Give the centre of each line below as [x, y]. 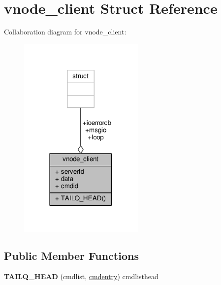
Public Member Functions [71, 255]
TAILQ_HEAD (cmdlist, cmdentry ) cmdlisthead [81, 276]
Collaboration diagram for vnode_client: [65, 32]
